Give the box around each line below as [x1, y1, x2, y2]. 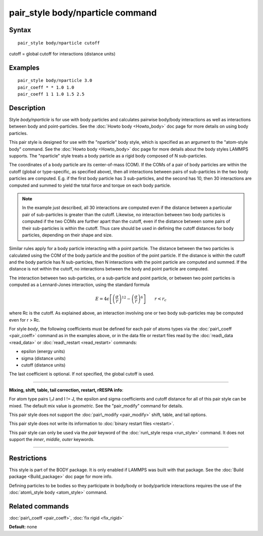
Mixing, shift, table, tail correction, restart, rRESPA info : [9, 387, 124, 393]
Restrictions [9, 454, 47, 462]
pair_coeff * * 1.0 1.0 [18, 84, 75, 90]
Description [9, 104, 46, 112]
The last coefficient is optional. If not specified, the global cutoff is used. [9, 371, 154, 377]
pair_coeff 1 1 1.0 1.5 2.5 [18, 92, 85, 97]
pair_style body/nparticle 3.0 [18, 78, 93, 83]
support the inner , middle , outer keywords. [9, 437, 94, 442]
